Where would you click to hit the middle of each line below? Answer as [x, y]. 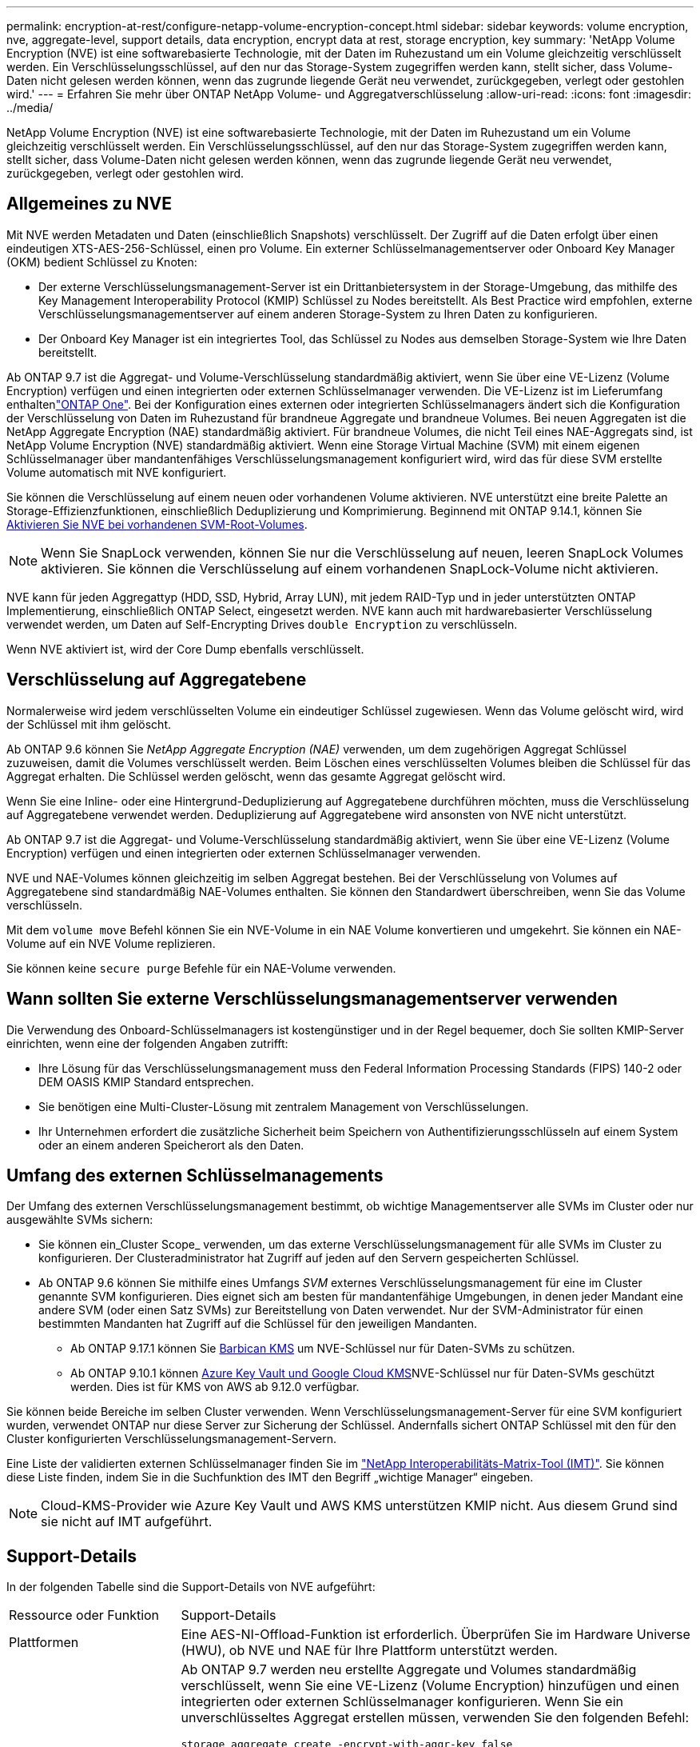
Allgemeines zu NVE [89, 204]
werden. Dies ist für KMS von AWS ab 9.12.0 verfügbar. [215, 1387]
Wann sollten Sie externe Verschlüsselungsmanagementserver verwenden [312, 999]
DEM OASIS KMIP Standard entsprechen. [146, 1081]
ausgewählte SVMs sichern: [80, 1220]
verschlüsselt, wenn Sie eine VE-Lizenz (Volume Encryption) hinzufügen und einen [430, 1686]
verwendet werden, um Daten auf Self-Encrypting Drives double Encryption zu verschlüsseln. [262, 624]
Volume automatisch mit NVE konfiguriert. [117, 472]
